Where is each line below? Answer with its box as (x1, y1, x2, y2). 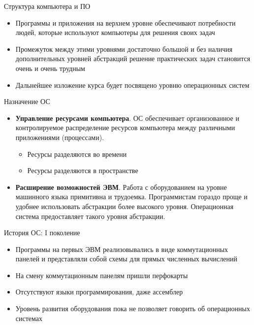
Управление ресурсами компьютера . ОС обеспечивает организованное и (15, 112, 239, 123)
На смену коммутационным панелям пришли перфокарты (15, 270, 188, 280)
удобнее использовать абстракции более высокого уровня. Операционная (15, 201, 234, 211)
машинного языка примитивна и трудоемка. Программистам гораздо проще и (15, 191, 248, 202)
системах (15, 313, 43, 323)
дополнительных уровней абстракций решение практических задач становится (15, 53, 251, 64)
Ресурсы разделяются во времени (27, 148, 127, 159)
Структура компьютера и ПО (4, 1, 91, 11)
